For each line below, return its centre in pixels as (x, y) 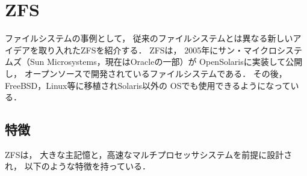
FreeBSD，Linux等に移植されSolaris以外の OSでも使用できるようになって (148, 85)
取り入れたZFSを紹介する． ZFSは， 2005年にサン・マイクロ (158, 50)
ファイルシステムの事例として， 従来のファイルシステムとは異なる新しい (149, 38)
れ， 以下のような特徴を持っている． (78, 166)
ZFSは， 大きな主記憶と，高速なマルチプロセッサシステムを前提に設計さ (149, 154)
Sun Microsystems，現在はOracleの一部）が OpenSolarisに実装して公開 (166, 62)
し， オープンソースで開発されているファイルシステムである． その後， (146, 73)
